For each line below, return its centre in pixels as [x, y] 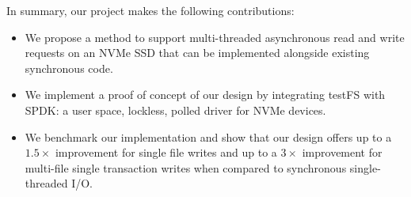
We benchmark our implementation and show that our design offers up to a [208, 136]
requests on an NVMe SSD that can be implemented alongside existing [197, 53]
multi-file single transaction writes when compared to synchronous [186, 167]
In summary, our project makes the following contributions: [150, 10]
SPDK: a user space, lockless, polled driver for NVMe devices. [175, 110]
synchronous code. [69, 68]
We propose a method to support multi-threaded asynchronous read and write [215, 37]
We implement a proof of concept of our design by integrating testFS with [205, 95]
